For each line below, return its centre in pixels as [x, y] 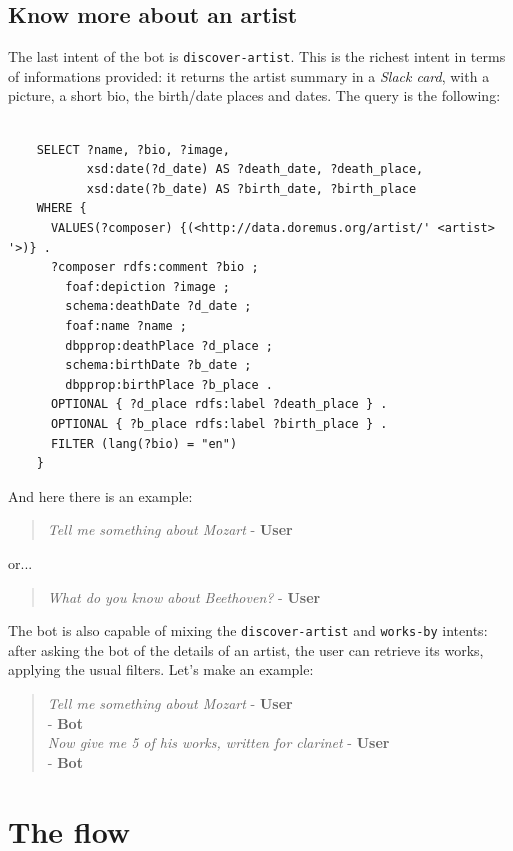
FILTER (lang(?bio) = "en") [144, 443]
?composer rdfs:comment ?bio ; [154, 267]
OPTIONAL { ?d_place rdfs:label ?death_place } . [219, 404]
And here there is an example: [100, 495]
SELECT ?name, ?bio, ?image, [133, 149]
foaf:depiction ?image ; [147, 286]
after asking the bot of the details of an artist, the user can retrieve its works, [246, 649]
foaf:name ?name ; [126, 325]
